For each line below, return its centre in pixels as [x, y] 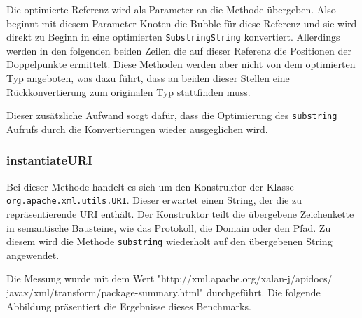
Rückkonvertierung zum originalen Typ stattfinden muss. [128, 91]
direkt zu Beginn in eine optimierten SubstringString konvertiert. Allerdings [173, 37]
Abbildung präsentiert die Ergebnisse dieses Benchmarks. [129, 306]
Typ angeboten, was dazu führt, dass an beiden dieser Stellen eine [148, 78]
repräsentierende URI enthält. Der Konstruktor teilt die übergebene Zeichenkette [180, 213]
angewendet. [33, 255]
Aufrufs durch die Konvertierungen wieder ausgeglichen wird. [137, 129]
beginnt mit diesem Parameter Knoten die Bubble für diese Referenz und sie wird [182, 23]
